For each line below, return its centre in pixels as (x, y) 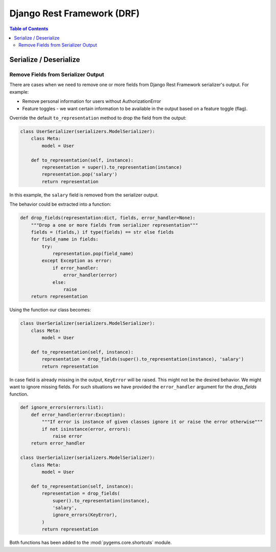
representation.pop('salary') (79, 174)
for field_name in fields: (65, 239)
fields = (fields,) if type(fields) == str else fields (102, 232)
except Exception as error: (77, 261)
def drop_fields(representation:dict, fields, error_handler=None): (108, 218)
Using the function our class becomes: (50, 310)
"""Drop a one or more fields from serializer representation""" (114, 225)
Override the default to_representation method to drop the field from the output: (98, 118)
